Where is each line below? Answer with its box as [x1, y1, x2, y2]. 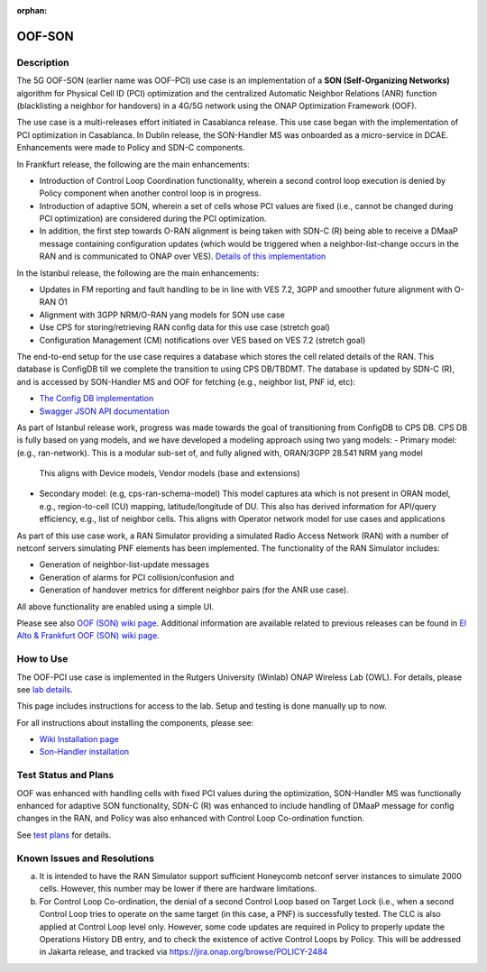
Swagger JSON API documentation [39, 406, 170, 417]
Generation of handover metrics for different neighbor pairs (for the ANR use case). [39, 584, 349, 595]
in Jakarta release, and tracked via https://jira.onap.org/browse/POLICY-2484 [39, 947, 328, 958]
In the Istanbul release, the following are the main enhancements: [16, 267, 260, 279]
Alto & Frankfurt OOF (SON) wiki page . [16, 630, 160, 641]
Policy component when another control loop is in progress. [39, 188, 262, 198]
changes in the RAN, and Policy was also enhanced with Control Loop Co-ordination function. [16, 812, 365, 824]
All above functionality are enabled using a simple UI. [16, 601, 215, 612]
